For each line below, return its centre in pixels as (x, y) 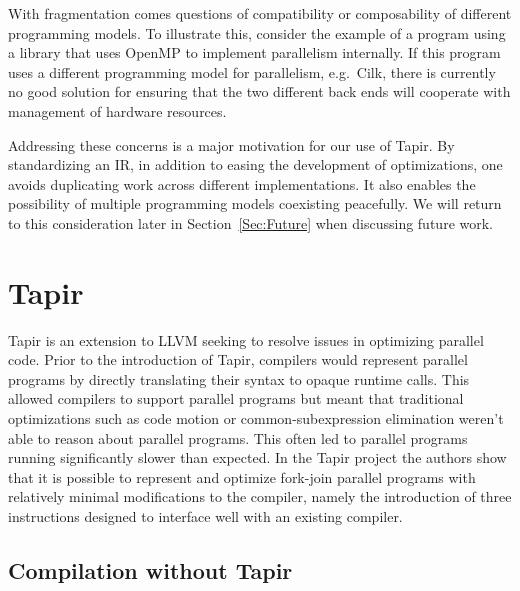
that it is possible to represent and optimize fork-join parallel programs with (242, 476)
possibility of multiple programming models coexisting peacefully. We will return (255, 203)
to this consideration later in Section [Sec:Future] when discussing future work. (250, 222)
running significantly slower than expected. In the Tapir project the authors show (257, 457)
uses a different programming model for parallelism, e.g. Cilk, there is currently (252, 71)
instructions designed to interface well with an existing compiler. (205, 516)
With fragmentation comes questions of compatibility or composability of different (260, 13)
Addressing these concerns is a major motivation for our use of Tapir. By (231, 144)
